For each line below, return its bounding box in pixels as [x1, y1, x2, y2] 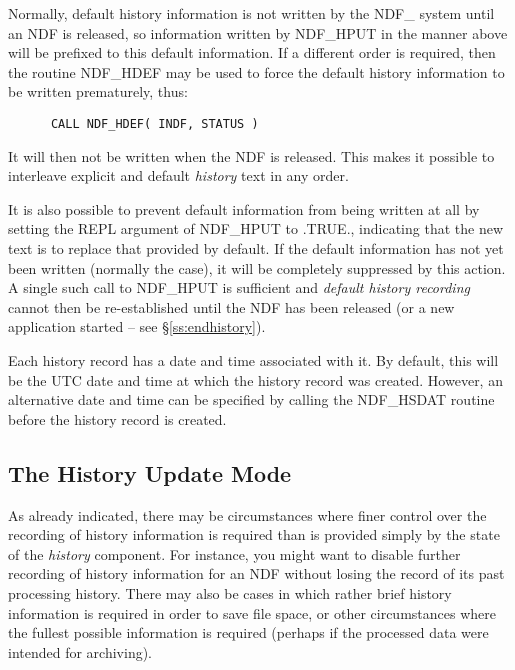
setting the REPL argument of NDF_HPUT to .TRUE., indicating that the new [8, 218, 503, 239]
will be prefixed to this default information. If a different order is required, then [8, 42, 496, 63]
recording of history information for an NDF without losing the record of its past [8, 563, 505, 584]
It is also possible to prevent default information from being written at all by [8, 198, 480, 219]
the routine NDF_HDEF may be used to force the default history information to [8, 61, 505, 82]
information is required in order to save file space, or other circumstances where [8, 602, 496, 623]
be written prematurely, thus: [8, 81, 188, 102]
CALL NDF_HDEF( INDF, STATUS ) [50, 116, 259, 131]
